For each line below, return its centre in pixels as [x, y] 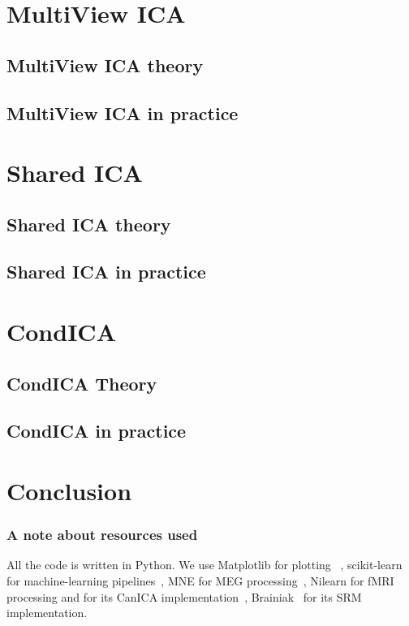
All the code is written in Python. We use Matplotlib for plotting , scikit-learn [204, 565]
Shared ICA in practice [106, 272]
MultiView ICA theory [105, 65]
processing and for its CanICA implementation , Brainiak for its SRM [184, 596]
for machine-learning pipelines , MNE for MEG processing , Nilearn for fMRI [200, 581]
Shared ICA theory [89, 224]
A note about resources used [102, 535]
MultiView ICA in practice [123, 112]
